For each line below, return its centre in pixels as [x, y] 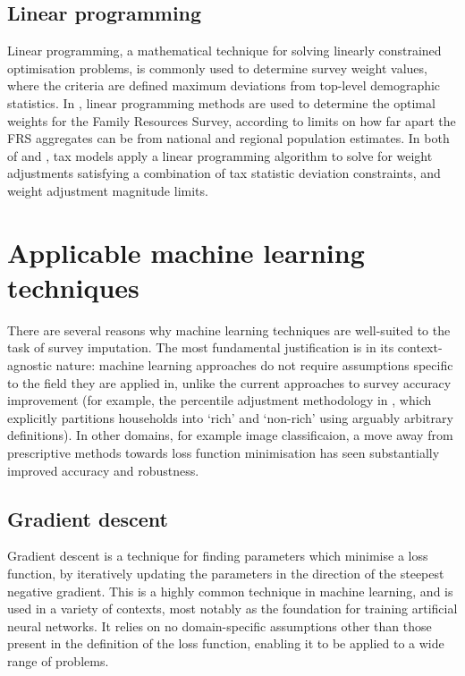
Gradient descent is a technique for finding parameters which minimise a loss [218, 556]
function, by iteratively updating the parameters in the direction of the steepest [226, 573]
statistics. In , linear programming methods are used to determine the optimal [221, 102]
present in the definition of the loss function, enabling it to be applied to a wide [226, 643]
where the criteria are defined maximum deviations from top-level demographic [224, 85]
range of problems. [58, 660]
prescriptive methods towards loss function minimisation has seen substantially [224, 453]
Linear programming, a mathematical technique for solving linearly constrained [224, 51]
